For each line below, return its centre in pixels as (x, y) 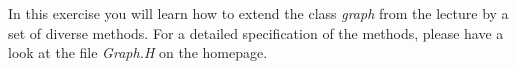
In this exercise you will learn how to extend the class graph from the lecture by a (258, 13)
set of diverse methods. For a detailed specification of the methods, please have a (256, 32)
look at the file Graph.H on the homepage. (138, 52)
